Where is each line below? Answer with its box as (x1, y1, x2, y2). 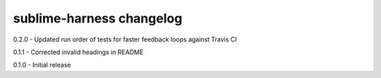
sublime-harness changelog (13, 11, 183, 26)
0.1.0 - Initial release (13, 60, 71, 70)
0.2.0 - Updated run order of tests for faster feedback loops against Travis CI (13, 35, 237, 44)
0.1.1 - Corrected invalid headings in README (13, 48, 144, 56)
